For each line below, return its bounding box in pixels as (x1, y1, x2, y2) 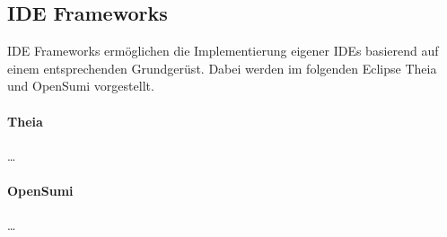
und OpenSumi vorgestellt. (7, 76, 154, 95)
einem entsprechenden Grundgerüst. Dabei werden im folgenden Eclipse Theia (7, 58, 437, 77)
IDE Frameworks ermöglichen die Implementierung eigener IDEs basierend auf (7, 41, 439, 60)
